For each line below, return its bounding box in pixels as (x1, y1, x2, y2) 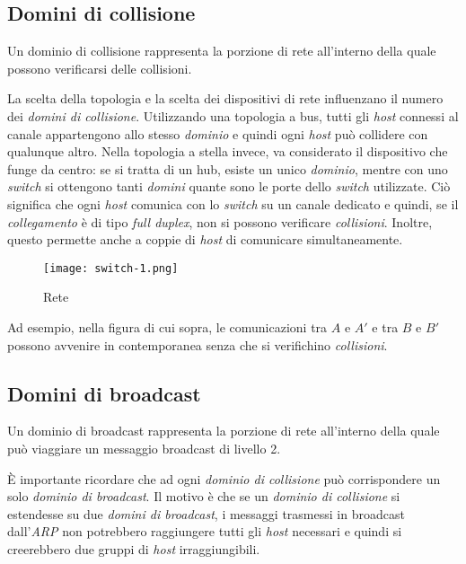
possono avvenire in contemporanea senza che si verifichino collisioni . (7, 335, 388, 354)
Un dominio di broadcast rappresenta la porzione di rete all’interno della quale (7, 421, 440, 440)
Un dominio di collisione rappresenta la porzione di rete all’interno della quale (7, 41, 436, 60)
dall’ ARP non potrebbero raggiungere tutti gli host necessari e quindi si (7, 522, 402, 541)
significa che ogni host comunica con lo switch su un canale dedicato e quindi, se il (7, 194, 459, 213)
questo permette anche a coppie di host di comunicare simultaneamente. (7, 230, 403, 249)
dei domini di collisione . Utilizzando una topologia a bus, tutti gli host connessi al (7, 106, 459, 125)
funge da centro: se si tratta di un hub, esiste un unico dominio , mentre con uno (7, 159, 448, 178)
